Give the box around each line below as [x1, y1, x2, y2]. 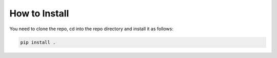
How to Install [9, 8, 69, 19]
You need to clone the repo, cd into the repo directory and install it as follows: [9, 26, 174, 32]
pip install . [20, 39, 56, 45]
